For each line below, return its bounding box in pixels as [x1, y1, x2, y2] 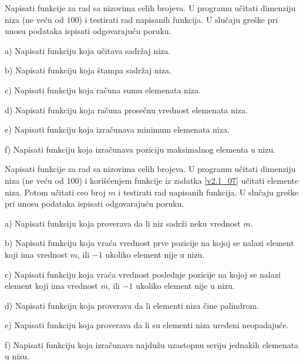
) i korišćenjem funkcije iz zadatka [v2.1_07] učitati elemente [79, 174, 299, 186]
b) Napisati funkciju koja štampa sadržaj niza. [5, 64, 171, 76]
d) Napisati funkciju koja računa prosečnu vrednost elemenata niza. [5, 103, 248, 116]
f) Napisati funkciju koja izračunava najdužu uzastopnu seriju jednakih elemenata [5, 338, 299, 350]
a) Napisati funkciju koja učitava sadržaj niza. [5, 44, 171, 56]
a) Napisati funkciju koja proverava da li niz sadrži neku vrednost [5, 217, 241, 229]
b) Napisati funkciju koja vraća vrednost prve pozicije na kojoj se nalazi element [5, 237, 294, 249]
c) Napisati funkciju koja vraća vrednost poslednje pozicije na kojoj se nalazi [5, 268, 281, 280]
